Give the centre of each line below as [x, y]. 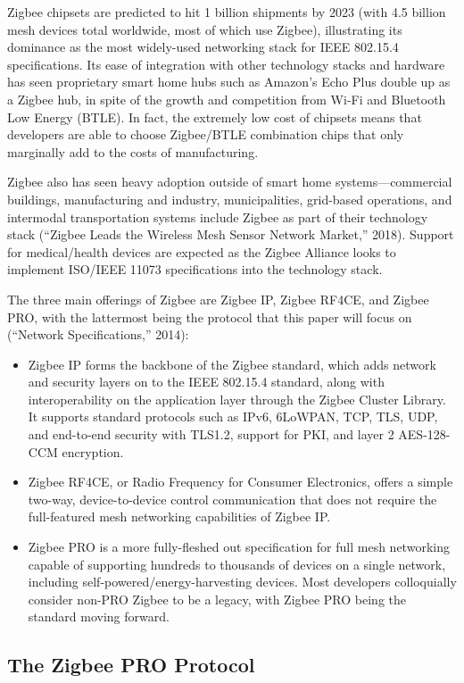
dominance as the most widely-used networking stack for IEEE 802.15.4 [203, 47]
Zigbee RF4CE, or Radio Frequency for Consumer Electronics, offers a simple [240, 482]
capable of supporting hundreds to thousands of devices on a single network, [237, 564]
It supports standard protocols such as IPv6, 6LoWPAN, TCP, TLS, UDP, [233, 416]
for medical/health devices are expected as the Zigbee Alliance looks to [202, 251]
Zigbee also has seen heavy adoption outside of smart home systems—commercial [230, 182]
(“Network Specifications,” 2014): [98, 334]
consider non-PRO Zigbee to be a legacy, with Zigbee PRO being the [217, 599]
